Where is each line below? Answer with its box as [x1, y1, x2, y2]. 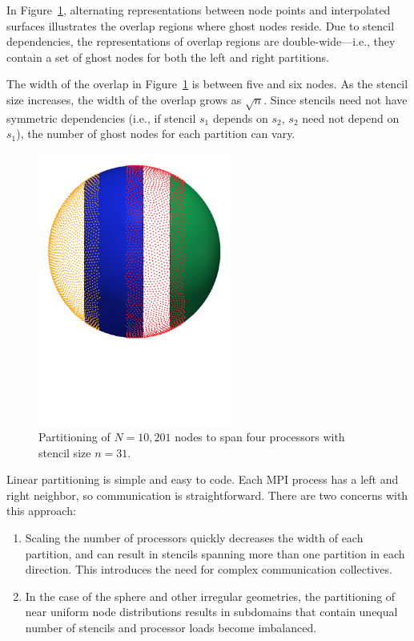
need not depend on [302, 109, 400, 126]
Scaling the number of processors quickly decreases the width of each [25, 529, 364, 546]
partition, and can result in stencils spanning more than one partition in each [25, 545, 405, 562]
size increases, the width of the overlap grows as [6, 91, 242, 108]
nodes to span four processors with [175, 428, 345, 445]
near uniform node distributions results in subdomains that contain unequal [25, 603, 398, 620]
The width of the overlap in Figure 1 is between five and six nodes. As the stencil [6, 75, 408, 92]
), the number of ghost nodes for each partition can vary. [16, 125, 295, 142]
